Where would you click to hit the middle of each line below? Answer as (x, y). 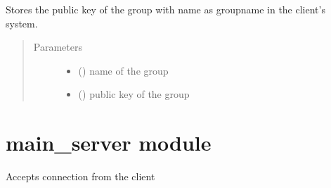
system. (22, 23)
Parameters (58, 47)
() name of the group (123, 70)
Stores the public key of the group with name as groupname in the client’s (165, 9)
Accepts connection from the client (80, 176)
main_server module (109, 143)
